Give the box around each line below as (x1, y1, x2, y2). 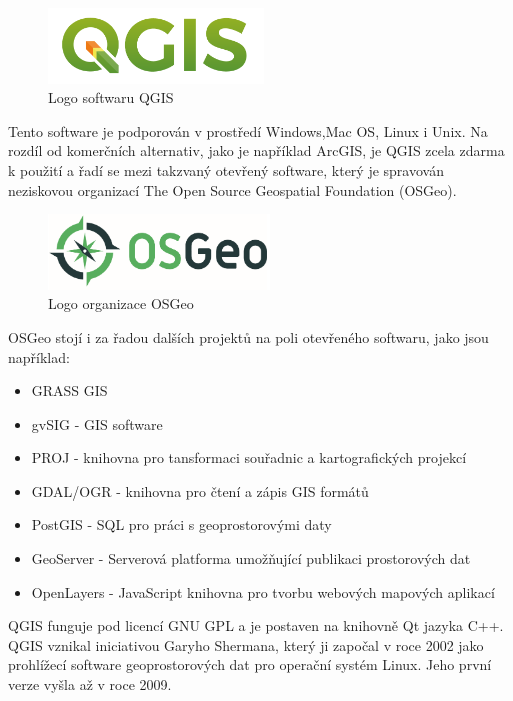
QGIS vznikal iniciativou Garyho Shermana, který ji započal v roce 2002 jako (8, 634, 484, 655)
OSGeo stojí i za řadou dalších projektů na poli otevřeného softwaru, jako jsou (8, 326, 489, 347)
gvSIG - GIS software (31, 413, 163, 434)
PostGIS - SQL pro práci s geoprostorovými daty (31, 514, 332, 535)
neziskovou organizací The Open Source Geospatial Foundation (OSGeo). (8, 179, 457, 200)
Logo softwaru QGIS (48, 87, 174, 108)
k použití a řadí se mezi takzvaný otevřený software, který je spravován (8, 159, 444, 180)
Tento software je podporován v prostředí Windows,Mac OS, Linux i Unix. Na (8, 120, 488, 141)
